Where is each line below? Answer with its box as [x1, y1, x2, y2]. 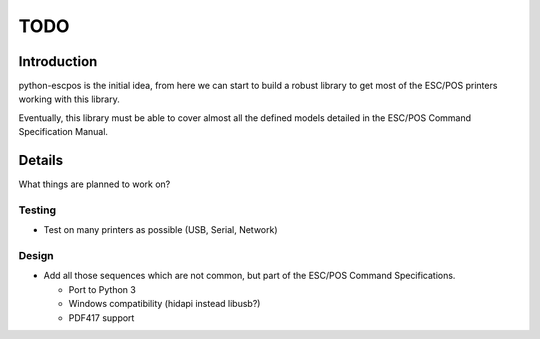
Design [18, 249, 54, 263]
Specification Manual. [18, 126, 109, 138]
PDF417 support [68, 311, 135, 324]
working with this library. [18, 93, 120, 105]
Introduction [18, 53, 98, 70]
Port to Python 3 [68, 283, 137, 295]
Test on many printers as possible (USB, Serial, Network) [43, 224, 279, 236]
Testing [18, 203, 57, 217]
